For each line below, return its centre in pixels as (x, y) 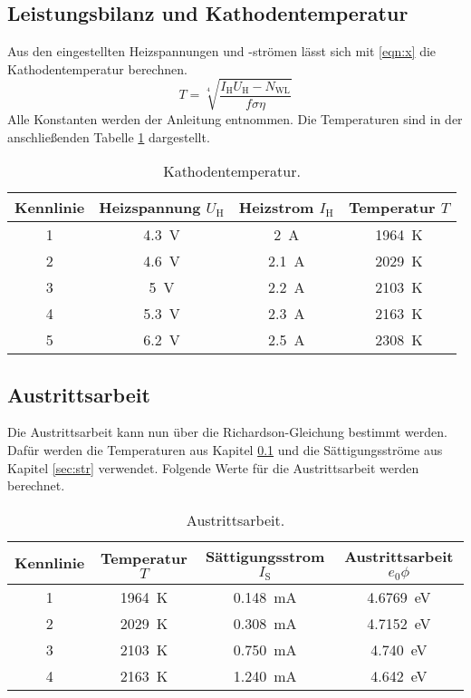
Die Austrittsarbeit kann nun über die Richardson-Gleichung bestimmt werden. (227, 432)
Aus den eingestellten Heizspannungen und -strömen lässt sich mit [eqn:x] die (222, 51)
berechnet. (36, 485)
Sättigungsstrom (265, 556)
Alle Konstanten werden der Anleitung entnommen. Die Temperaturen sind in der (235, 118)
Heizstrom (276, 208)
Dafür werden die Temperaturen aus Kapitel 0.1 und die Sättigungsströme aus (225, 449)
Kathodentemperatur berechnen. (97, 68)
